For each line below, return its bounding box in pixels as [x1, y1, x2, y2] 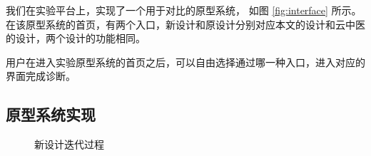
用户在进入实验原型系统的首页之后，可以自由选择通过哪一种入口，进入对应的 [6, 54, 365, 69]
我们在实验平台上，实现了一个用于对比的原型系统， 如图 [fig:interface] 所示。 [6, 3, 362, 17]
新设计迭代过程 [34, 137, 104, 152]
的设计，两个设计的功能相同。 [6, 31, 146, 46]
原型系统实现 [6, 103, 96, 125]
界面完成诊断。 [6, 68, 76, 83]
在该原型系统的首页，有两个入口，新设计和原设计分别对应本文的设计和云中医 [6, 16, 365, 31]
